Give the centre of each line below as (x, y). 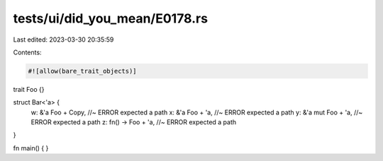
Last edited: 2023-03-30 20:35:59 (63, 40)
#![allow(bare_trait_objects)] (83, 71)
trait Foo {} (29, 89)
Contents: (27, 52)
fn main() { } (31, 148)
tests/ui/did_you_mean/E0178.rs (111, 18)
